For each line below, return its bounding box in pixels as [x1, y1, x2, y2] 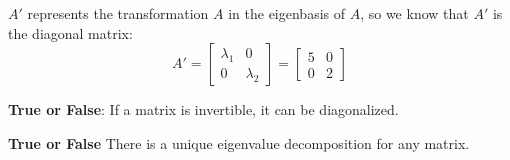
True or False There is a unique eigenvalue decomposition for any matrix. [8, 132, 470, 153]
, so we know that [360, 3, 469, 23]
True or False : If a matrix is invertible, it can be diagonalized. [8, 99, 399, 120]
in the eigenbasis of [228, 3, 346, 23]
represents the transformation [27, 3, 209, 23]
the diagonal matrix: [8, 22, 133, 43]
